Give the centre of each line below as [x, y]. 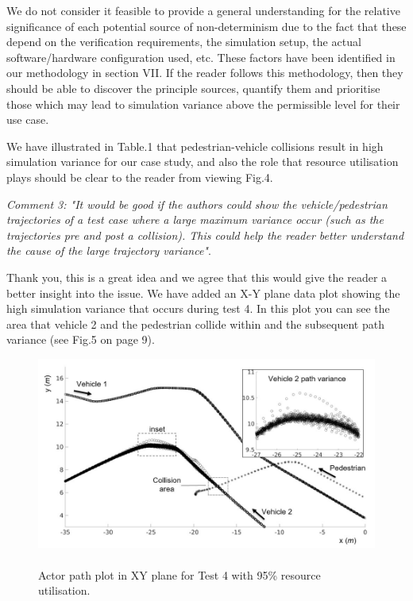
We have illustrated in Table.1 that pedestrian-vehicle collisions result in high [195, 146]
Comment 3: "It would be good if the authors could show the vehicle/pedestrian [197, 204]
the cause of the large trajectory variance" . [109, 250]
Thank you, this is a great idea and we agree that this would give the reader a [197, 277]
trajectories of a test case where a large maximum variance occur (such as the [195, 220]
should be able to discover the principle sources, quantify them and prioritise [193, 88]
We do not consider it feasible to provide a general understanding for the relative [203, 10]
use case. [28, 119]
